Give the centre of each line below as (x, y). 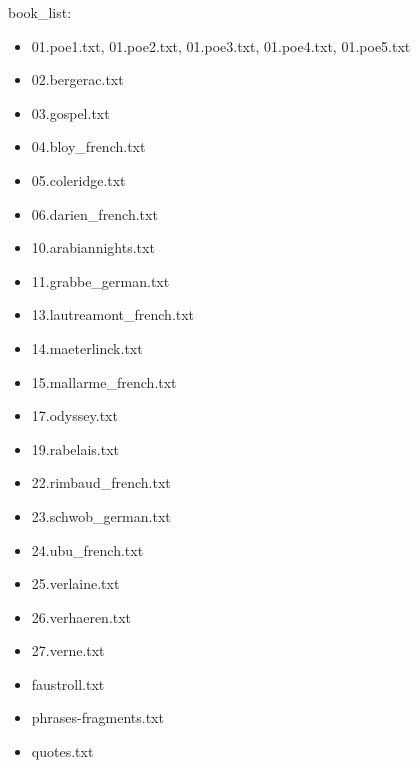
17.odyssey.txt (74, 415)
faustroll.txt (68, 683)
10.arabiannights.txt (93, 247)
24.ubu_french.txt (87, 549)
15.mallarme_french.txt (104, 381)
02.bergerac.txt (77, 79)
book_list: (40, 12)
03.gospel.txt (70, 112)
